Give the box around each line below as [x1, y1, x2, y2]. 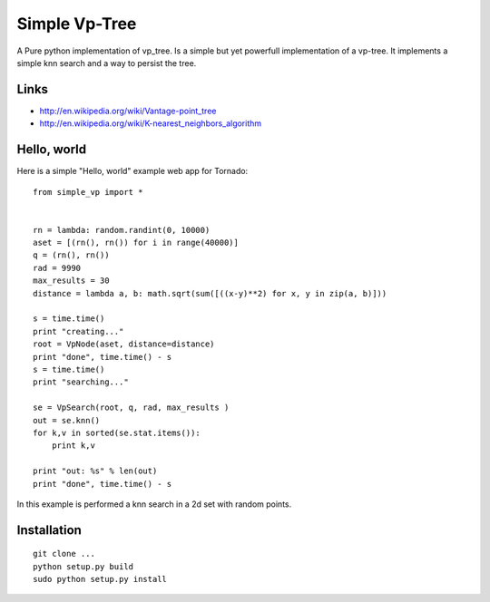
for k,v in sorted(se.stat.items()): [33, 427, 201, 438]
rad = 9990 [33, 263, 82, 273]
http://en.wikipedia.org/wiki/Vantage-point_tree [39, 105, 217, 116]
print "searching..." [33, 377, 129, 387]
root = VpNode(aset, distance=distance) [33, 339, 215, 349]
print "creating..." [33, 326, 124, 336]
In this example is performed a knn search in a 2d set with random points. [16, 499, 292, 510]
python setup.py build [33, 561, 134, 571]
